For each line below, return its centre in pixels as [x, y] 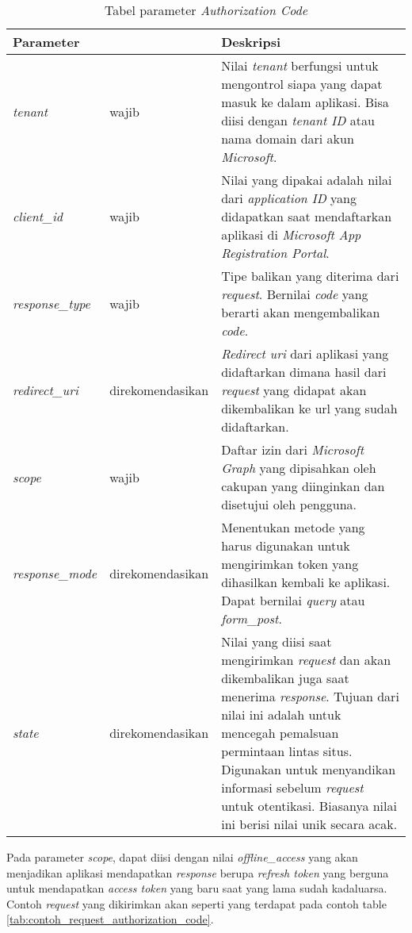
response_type [51, 303]
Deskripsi [251, 42]
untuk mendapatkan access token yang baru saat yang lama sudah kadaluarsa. [197, 888]
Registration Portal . [275, 253]
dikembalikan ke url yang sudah [309, 408]
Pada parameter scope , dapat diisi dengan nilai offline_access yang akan [182, 857]
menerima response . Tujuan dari [310, 696]
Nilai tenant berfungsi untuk [300, 65]
